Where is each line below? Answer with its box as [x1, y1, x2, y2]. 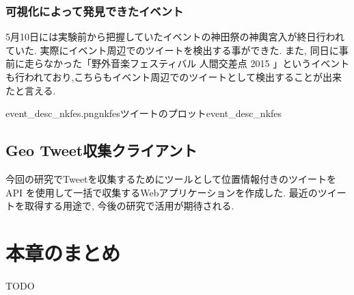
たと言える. [5, 83, 56, 97]
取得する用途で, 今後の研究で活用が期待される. [24, 198, 234, 213]
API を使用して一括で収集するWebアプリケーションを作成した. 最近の [5, 185, 318, 199]
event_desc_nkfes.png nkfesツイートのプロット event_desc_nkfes [5, 106, 282, 120]
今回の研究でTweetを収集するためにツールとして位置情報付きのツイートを [5, 171, 337, 185]
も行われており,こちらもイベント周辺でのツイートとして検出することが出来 [5, 70, 342, 84]
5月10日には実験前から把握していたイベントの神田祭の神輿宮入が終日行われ [5, 29, 344, 44]
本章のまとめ [5, 238, 121, 266]
